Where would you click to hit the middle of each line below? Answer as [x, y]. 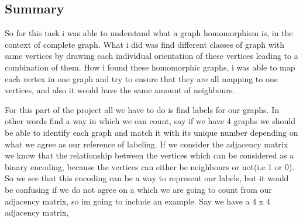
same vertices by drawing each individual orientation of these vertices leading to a [151, 56]
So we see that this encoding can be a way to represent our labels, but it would [147, 178]
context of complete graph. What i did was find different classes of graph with [144, 44]
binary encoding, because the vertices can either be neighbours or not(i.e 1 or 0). [150, 166]
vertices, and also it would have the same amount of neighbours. [120, 90]
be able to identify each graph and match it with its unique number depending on [151, 132]
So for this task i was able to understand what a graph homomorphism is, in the [149, 33]
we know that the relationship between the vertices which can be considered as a [149, 155]
